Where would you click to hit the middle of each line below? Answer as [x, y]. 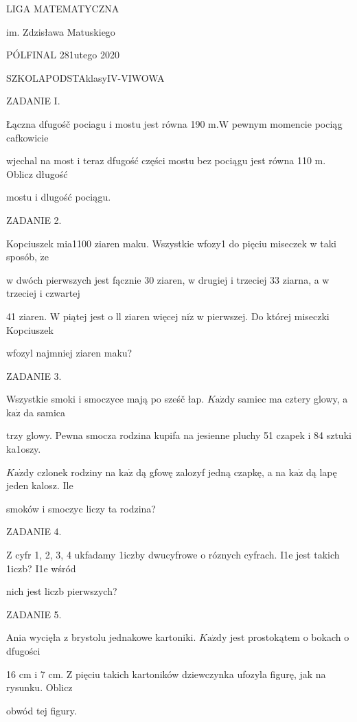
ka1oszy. [24, 449]
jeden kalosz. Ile [40, 485]
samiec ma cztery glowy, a [293, 399]
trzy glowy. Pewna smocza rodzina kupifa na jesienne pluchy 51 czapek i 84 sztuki [179, 435]
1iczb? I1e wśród [41, 568]
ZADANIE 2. [34, 219]
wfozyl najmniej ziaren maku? [69, 353]
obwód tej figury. [42, 710]
